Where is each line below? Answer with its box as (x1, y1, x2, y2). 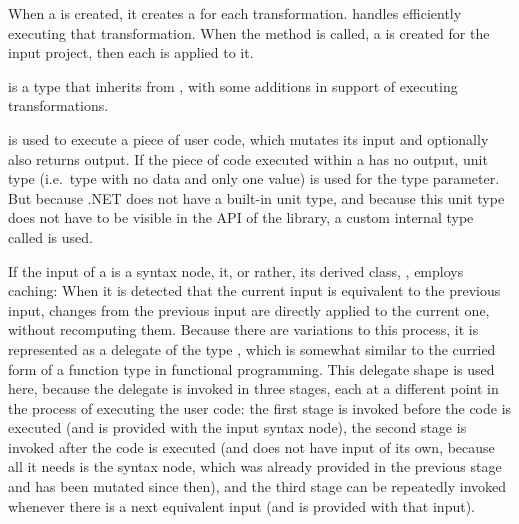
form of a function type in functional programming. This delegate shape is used (8, 358, 495, 379)
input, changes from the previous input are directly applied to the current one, (8, 299, 490, 320)
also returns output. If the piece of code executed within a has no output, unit (8, 148, 488, 169)
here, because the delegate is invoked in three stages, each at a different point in (8, 378, 499, 399)
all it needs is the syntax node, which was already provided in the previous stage (8, 456, 502, 477)
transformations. (8, 95, 109, 116)
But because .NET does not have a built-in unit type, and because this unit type (8, 187, 505, 208)
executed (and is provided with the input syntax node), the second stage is (8, 417, 467, 438)
